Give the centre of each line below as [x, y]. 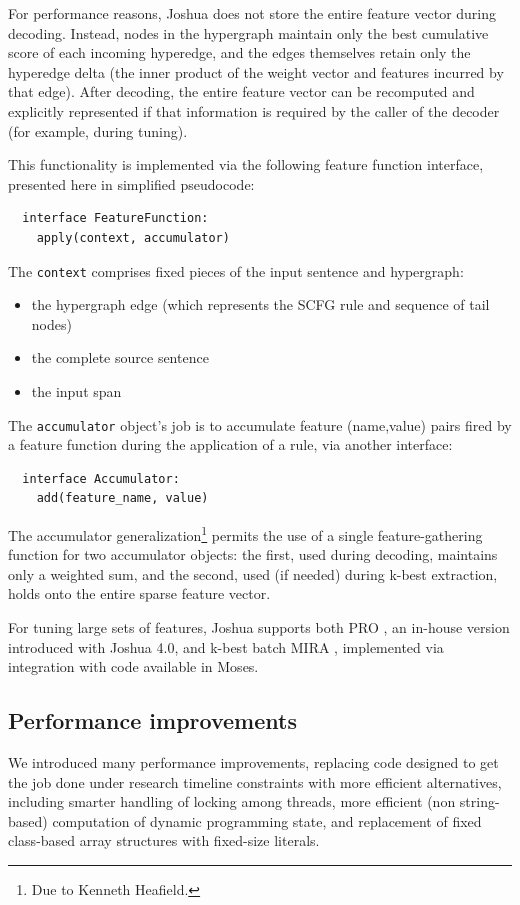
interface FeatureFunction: [115, 218]
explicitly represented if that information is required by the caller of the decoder [254, 110]
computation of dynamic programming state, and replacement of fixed [267, 820]
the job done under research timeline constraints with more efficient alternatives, [255, 781]
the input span [76, 390]
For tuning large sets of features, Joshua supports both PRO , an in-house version [259, 627]
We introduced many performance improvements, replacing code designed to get [253, 762]
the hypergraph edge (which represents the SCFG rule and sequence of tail [260, 304]
